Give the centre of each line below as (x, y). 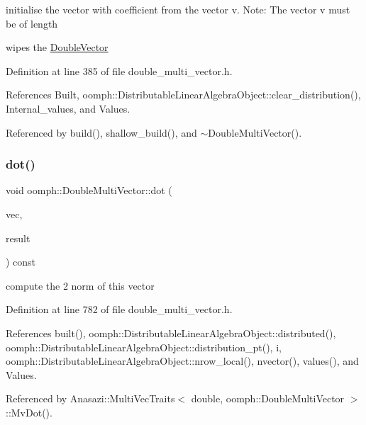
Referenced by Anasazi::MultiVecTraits (90, 398)
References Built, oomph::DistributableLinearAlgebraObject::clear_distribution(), (183, 95)
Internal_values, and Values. (68, 108)
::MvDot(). (29, 412)
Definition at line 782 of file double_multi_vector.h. (119, 309)
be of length (32, 23)
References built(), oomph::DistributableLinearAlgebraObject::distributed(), (171, 333)
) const (21, 262)
